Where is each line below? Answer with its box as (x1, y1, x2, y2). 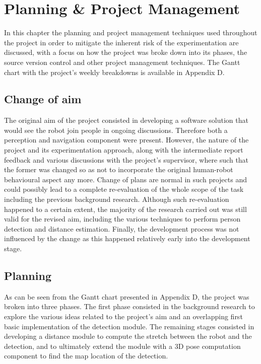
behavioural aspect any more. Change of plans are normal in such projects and (4, 174, 247, 184)
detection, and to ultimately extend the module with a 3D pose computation (4, 340, 241, 351)
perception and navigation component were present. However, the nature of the (4, 134, 249, 145)
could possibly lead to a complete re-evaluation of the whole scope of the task (4, 184, 244, 194)
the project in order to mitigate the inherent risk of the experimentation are (4, 37, 239, 47)
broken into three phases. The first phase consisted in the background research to (4, 301, 255, 312)
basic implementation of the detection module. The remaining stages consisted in (4, 321, 254, 331)
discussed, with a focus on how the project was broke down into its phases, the (4, 47, 247, 57)
